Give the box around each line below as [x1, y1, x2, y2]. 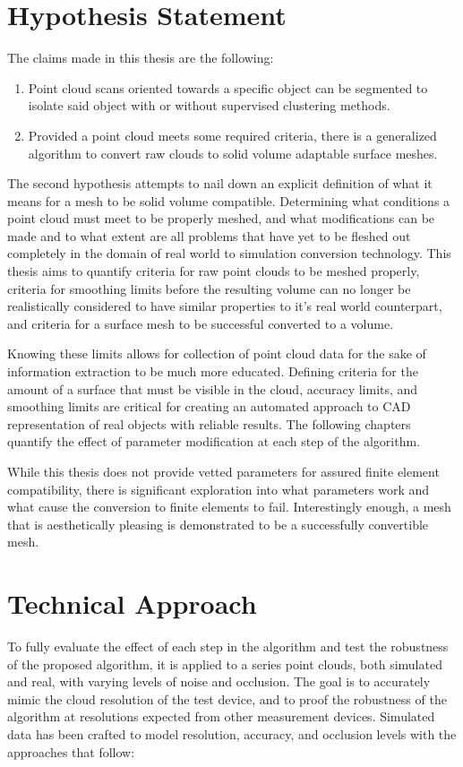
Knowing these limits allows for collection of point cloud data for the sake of [7, 344, 426, 363]
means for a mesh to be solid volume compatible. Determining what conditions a [7, 191, 450, 210]
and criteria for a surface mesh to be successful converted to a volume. [7, 314, 394, 332]
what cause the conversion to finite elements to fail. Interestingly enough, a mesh [7, 497, 451, 516]
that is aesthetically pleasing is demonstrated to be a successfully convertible [7, 514, 429, 533]
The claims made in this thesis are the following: [7, 48, 274, 67]
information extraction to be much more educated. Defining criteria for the [7, 362, 418, 381]
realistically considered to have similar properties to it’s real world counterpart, [7, 297, 442, 315]
